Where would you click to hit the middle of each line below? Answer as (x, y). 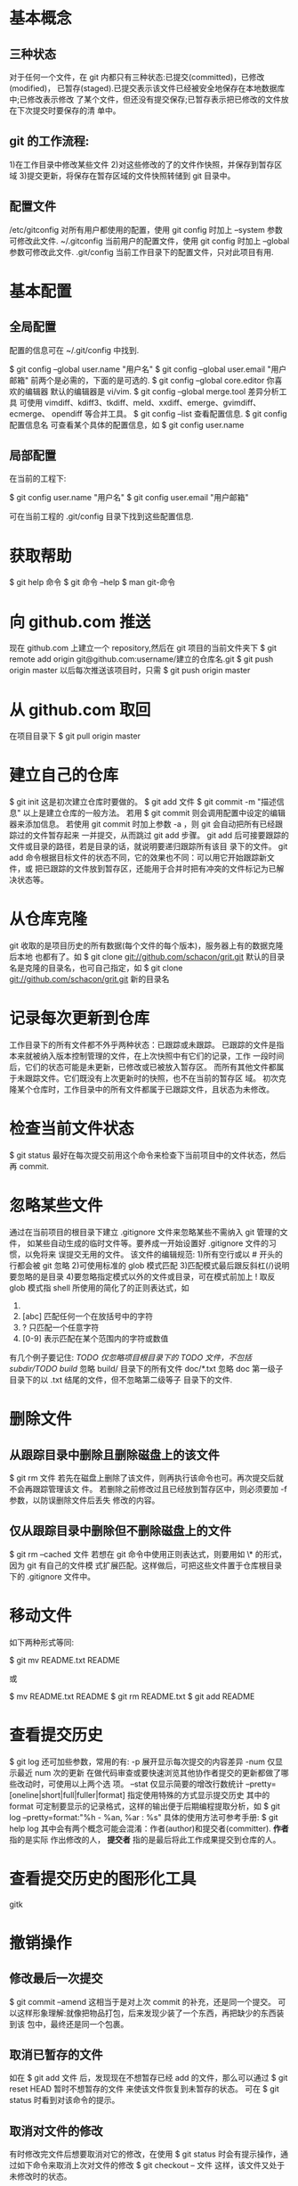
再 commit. (29, 1166)
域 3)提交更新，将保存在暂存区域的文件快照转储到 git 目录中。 (122, 176)
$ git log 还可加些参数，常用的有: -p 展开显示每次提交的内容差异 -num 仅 (142, 1761)
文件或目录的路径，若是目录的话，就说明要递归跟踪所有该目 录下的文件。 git (149, 846)
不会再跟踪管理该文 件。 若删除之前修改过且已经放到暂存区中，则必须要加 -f (148, 1489)
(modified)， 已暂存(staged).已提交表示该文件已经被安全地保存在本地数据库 (147, 88)
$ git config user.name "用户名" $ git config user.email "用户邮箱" (129, 498)
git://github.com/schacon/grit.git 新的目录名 (89, 979)
